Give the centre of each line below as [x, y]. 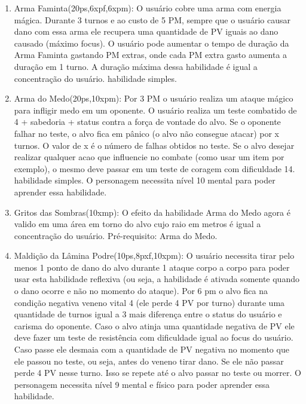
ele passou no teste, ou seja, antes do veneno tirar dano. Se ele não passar [149, 361]
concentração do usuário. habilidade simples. [95, 78]
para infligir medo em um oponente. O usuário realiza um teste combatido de [155, 110]
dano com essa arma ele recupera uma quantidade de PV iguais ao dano [146, 31]
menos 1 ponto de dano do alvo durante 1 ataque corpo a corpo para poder [152, 267]
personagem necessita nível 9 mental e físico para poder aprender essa [142, 384]
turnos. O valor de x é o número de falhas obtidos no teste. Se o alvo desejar [154, 145]
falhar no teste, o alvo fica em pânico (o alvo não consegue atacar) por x [146, 133]
